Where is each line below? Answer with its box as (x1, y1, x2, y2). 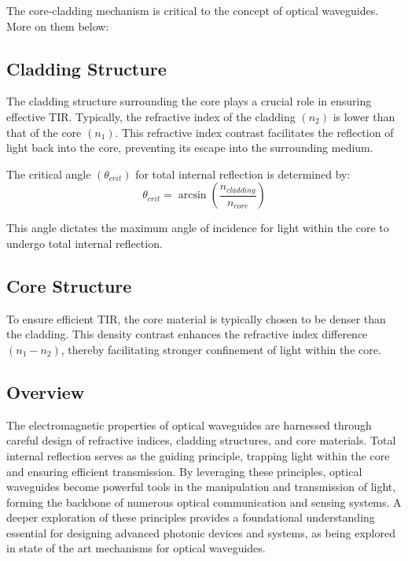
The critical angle (6, 165, 91, 182)
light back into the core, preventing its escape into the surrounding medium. (6, 139, 373, 156)
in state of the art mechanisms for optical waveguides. (6, 540, 266, 556)
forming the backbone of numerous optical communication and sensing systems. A (6, 493, 402, 510)
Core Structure (6, 273, 132, 297)
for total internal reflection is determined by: (135, 165, 351, 182)
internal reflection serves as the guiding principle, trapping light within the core (6, 447, 390, 463)
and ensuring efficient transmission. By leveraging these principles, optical (6, 463, 362, 479)
